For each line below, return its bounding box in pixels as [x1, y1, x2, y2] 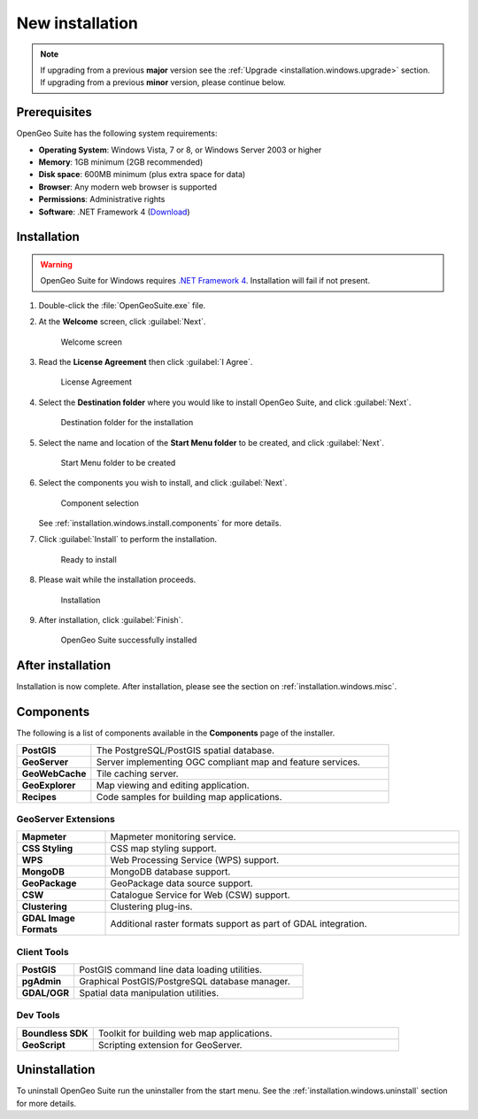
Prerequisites [16, 105, 92, 120]
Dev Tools [16, 1009, 61, 1022]
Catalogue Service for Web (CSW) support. [110, 889, 291, 901]
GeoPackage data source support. [110, 877, 254, 890]
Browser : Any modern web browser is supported [38, 182, 217, 192]
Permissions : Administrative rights [38, 194, 166, 205]
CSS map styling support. [110, 843, 217, 855]
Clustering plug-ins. [110, 900, 193, 913]
